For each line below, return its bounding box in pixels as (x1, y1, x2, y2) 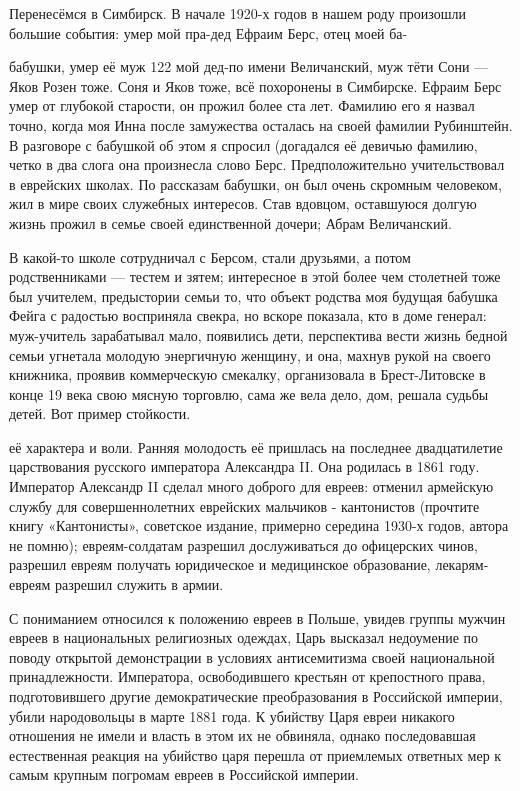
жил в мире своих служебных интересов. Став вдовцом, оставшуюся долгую (9, 193, 477, 214)
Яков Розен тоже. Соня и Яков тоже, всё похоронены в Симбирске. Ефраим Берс (9, 75, 502, 96)
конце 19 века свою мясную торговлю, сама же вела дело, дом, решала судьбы (9, 383, 489, 404)
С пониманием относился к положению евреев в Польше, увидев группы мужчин (9, 607, 506, 628)
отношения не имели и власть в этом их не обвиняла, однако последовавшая (9, 725, 476, 746)
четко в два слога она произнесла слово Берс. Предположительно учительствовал (9, 154, 505, 175)
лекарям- (435, 554, 489, 575)
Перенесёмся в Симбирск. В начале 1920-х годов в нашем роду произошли (9, 3, 467, 23)
